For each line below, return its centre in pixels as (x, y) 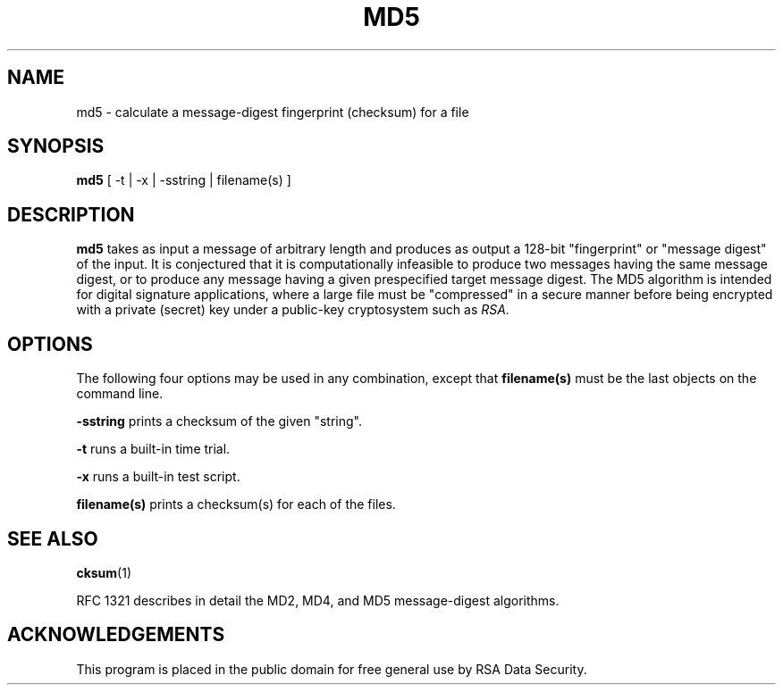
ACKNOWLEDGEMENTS (116, 635)
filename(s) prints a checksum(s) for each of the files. (236, 504)
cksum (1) (104, 572)
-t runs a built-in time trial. (153, 449)
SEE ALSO (53, 538)
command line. (120, 394)
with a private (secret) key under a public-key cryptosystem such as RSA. (293, 310)
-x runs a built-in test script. (158, 477)
